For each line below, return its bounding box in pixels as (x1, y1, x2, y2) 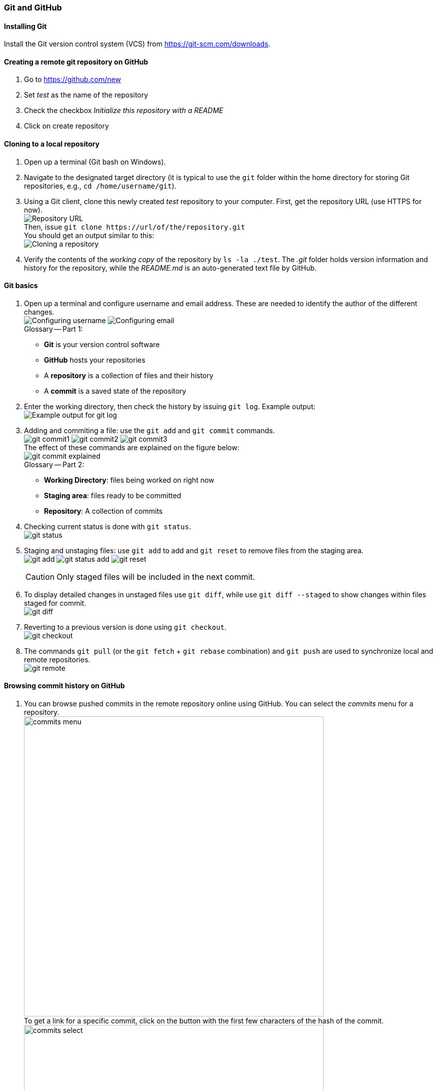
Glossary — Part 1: (24, 324, 83, 333)
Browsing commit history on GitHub (4, 681, 125, 690)
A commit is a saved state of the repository (44, 386, 186, 395)
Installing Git (4, 22, 47, 31)
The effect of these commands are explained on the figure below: (24, 443, 240, 452)
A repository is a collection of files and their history (44, 371, 214, 380)
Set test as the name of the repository (24, 91, 148, 100)
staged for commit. (24, 598, 86, 607)
